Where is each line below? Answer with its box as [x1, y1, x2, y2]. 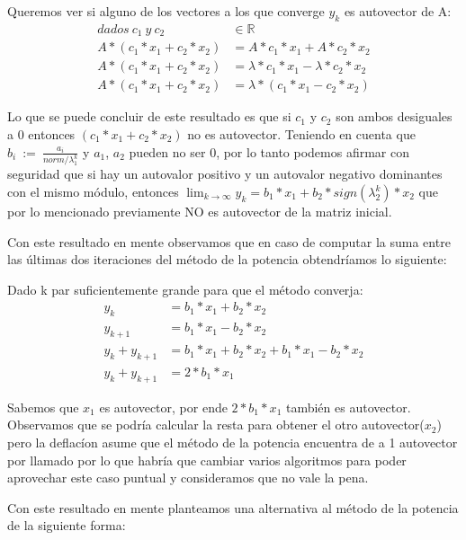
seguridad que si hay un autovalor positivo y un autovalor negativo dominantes [7, 164, 443, 183]
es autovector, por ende [99, 397, 228, 416]
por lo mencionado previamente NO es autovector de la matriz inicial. [7, 202, 392, 221]
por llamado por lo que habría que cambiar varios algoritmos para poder [7, 450, 407, 469]
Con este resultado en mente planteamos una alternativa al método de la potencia [7, 498, 459, 517]
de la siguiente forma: [7, 516, 126, 535]
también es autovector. [285, 397, 411, 416]
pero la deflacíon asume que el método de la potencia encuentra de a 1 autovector [7, 432, 458, 451]
